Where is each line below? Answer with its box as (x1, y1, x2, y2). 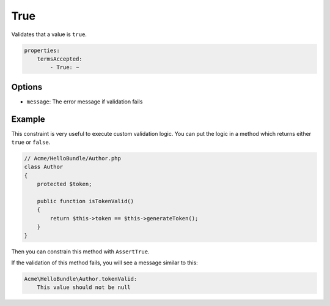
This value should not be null (37, 284, 131, 291)
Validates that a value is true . (11, 31, 87, 38)
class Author (24, 163, 64, 171)
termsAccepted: (37, 55, 82, 62)
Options (11, 81, 43, 92)
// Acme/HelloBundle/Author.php (24, 155, 122, 162)
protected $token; (37, 181, 92, 188)
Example (11, 114, 45, 124)
